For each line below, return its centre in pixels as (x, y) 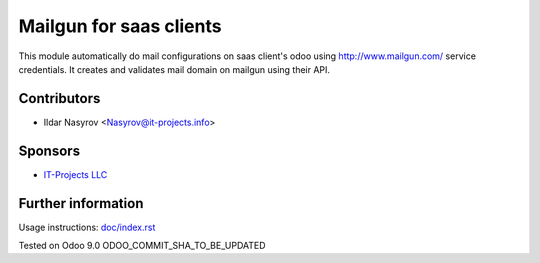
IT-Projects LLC (75, 174)
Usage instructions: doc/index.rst (87, 227)
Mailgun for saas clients (120, 26)
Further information (81, 203)
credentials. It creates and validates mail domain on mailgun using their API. (174, 69)
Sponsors (49, 150)
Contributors (59, 98)
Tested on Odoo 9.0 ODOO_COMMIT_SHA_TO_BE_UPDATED (142, 246)
